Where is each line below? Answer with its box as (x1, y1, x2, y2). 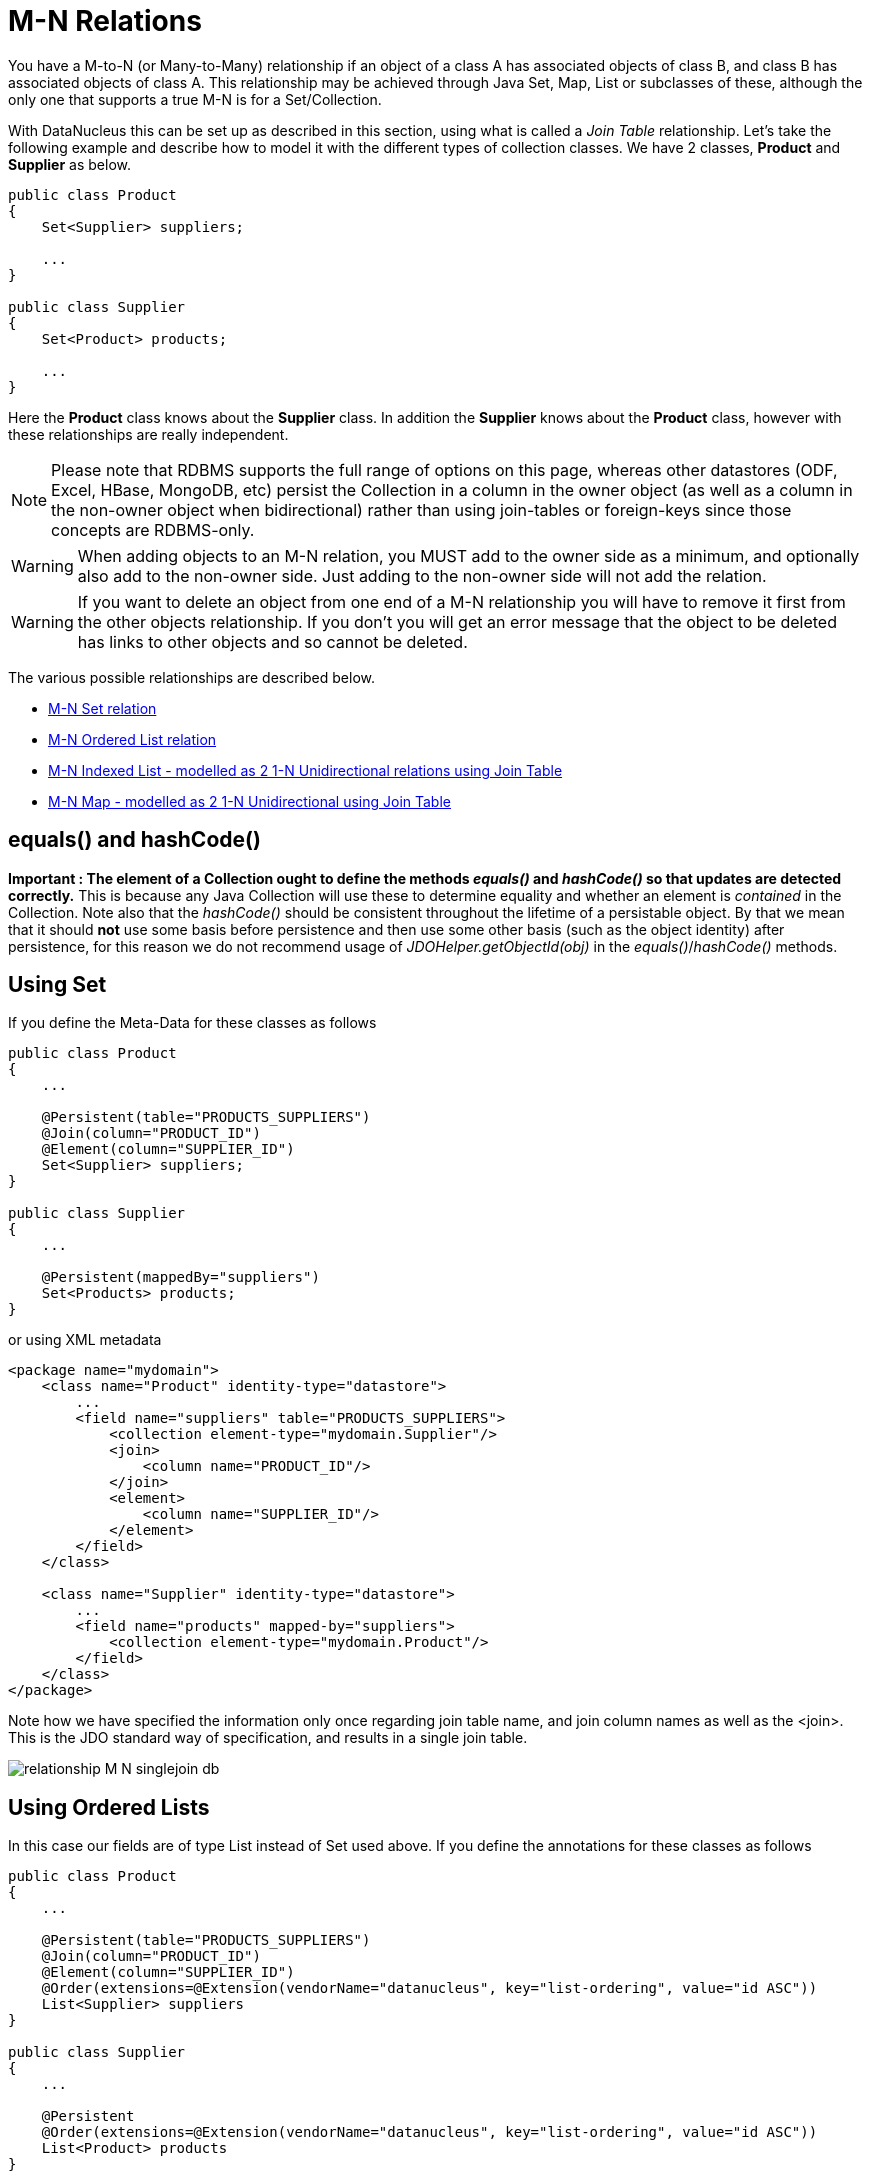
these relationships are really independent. (8, 425, 289, 443)
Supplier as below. (8, 155, 132, 173)
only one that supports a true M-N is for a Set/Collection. (8, 90, 382, 108)
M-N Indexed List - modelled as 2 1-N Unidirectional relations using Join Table (48, 761, 563, 779)
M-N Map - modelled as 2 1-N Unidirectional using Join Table (48, 792, 451, 810)
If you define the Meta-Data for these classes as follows (8, 1014, 377, 1032)
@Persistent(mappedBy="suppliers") (41, 1269, 320, 1286)
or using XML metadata (8, 1331, 162, 1349)
